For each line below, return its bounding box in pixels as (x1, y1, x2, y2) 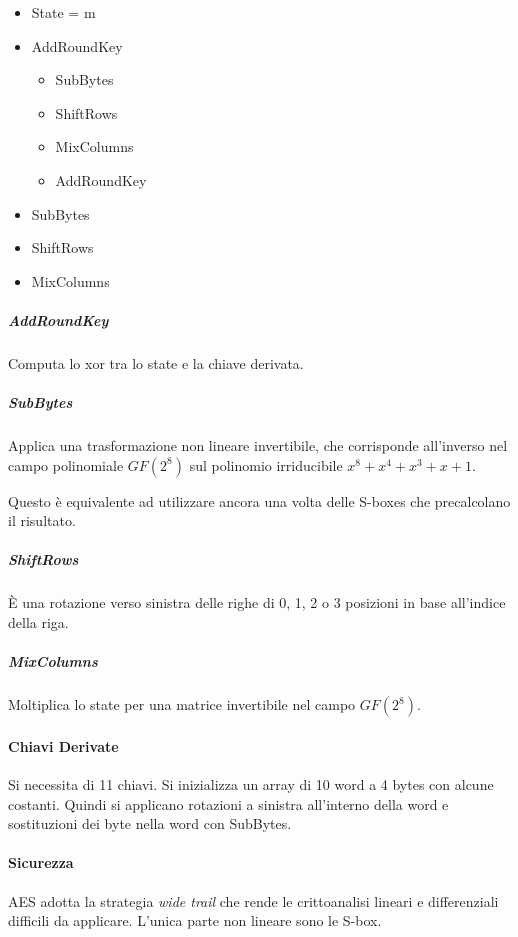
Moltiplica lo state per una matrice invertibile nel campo (8, 694, 356, 715)
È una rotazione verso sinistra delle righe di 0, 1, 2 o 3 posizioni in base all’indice (8, 592, 506, 613)
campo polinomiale (8, 454, 124, 475)
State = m (31, 2, 96, 22)
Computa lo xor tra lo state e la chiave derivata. (8, 352, 304, 373)
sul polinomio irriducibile (189, 454, 343, 475)
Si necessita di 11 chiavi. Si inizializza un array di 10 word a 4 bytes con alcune (8, 773, 494, 794)
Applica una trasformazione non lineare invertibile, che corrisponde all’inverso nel (8, 435, 508, 456)
